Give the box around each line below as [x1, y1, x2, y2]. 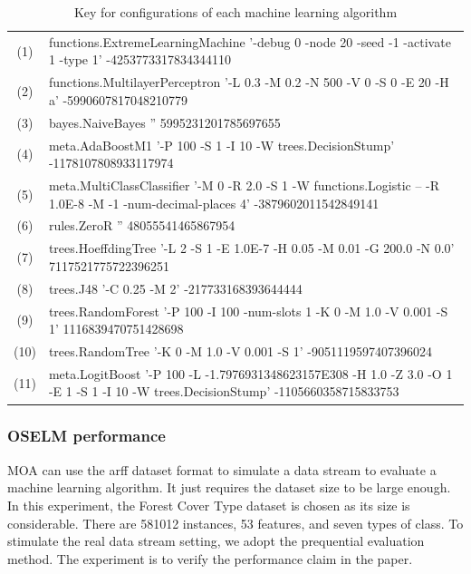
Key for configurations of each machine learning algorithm [73, 3, 398, 21]
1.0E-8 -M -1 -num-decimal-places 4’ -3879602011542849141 [48, 193, 380, 212]
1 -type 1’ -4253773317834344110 [48, 50, 231, 69]
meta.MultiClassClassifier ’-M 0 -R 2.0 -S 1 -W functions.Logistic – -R [48, 176, 440, 194]
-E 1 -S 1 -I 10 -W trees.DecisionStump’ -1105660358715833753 [48, 382, 399, 401]
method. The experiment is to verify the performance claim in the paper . [7, 549, 413, 568]
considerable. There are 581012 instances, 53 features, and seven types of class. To [7, 513, 464, 532]
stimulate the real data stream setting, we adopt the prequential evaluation [7, 531, 425, 550]
